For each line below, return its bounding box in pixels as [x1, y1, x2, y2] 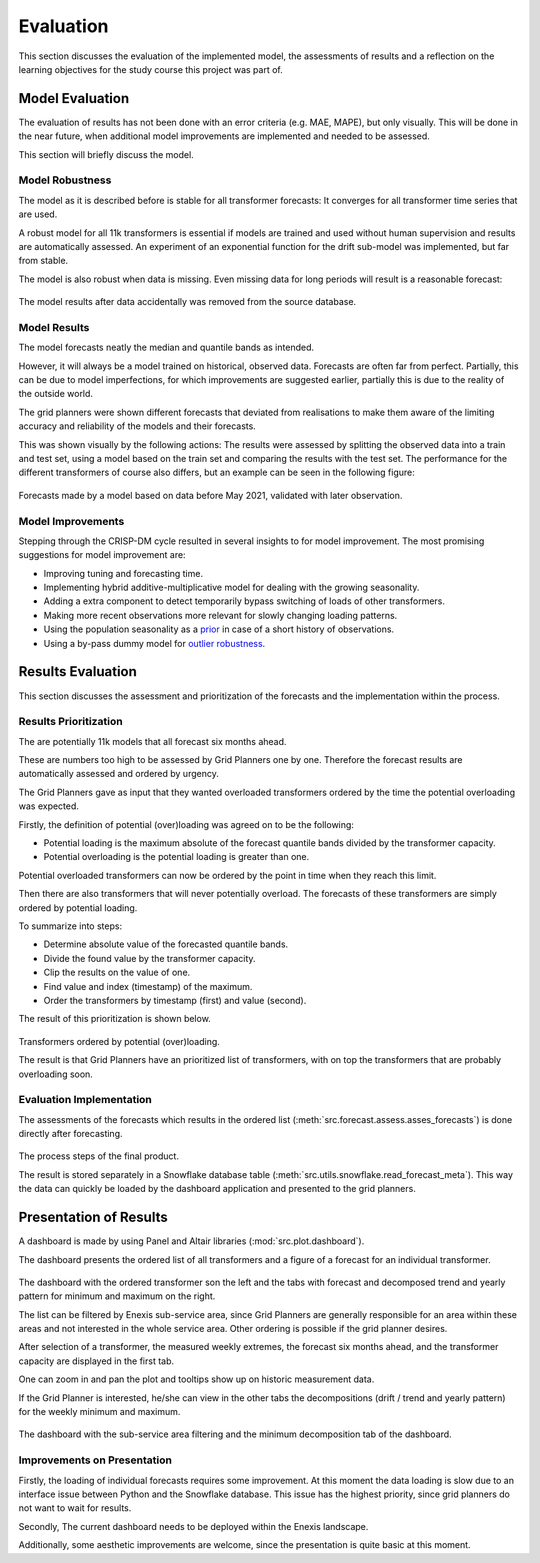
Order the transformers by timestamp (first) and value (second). [43, 994, 307, 1006]
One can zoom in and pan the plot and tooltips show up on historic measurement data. [18, 1373, 375, 1385]
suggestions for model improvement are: [18, 549, 186, 561]
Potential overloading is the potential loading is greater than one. [43, 851, 310, 863]
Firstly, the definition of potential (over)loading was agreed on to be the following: [18, 818, 355, 830]
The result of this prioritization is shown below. [18, 1013, 212, 1025]
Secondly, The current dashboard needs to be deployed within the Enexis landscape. [18, 1520, 369, 1532]
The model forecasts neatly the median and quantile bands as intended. [18, 341, 315, 354]
